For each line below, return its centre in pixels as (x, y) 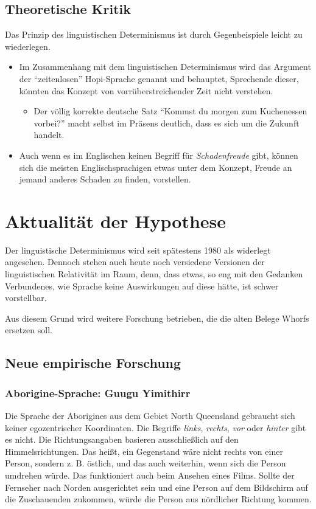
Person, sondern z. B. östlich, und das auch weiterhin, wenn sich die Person (146, 463)
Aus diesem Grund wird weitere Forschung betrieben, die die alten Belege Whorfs (157, 318)
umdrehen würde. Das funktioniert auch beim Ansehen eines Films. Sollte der (150, 475)
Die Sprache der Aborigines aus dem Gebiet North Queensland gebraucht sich (150, 416)
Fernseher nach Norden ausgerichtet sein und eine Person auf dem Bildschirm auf (156, 487)
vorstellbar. (26, 298)
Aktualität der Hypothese (116, 220)
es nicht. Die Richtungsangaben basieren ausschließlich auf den (122, 439)
